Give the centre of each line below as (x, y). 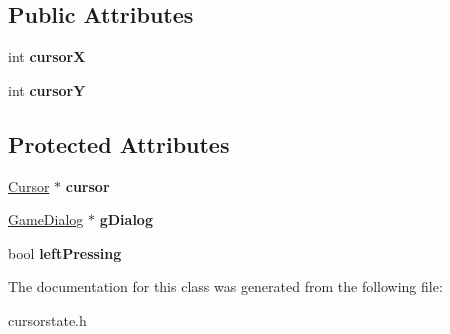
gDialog (126, 219)
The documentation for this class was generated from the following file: (225, 286)
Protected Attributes (119, 143)
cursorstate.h (47, 319)
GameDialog (46, 219)
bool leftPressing (65, 252)
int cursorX (47, 56)
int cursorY (47, 89)
